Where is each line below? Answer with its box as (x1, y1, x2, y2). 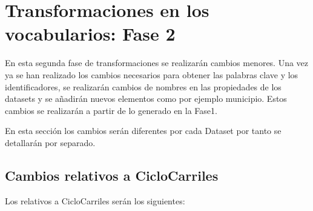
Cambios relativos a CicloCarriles (5, 166, 219, 184)
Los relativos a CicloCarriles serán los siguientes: (5, 194, 185, 207)
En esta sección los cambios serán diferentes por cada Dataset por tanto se (5, 124, 282, 137)
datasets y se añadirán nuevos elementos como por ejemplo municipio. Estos (5, 92, 287, 105)
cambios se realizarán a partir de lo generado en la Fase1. (5, 104, 217, 116)
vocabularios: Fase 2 (5, 21, 176, 46)
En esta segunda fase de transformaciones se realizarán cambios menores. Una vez (5, 56, 309, 69)
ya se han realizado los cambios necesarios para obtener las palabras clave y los (5, 68, 298, 81)
